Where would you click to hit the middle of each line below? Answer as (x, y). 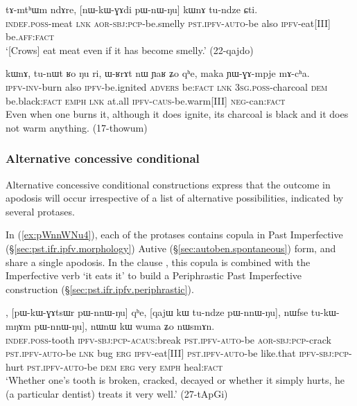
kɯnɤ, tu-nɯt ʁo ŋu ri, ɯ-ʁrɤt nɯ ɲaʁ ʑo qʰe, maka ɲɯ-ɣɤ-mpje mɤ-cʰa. (158, 73)
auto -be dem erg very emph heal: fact (143, 366)
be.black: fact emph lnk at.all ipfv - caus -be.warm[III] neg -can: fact (146, 100)
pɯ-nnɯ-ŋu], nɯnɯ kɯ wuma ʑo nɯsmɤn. (124, 325)
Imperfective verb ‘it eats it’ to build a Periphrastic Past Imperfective (154, 275)
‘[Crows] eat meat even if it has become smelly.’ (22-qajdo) (130, 50)
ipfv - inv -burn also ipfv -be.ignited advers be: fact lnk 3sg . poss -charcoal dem (167, 86)
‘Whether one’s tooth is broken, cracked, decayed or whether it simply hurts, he (175, 380)
